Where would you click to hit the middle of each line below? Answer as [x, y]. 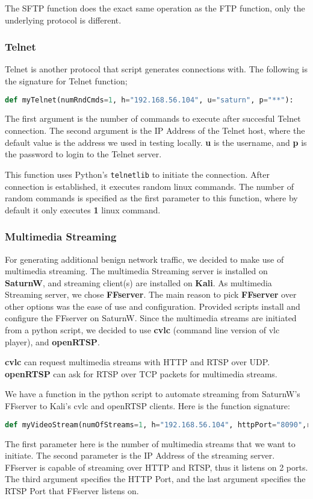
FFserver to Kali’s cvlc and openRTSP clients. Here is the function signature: [147, 406]
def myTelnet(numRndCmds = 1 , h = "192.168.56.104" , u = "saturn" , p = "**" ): [149, 100]
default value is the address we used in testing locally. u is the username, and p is [156, 142]
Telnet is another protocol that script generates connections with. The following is [156, 69]
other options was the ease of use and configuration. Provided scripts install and [153, 306]
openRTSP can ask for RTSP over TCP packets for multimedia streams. [141, 373]
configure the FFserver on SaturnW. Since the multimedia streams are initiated [151, 318]
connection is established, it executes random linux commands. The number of [149, 186]
